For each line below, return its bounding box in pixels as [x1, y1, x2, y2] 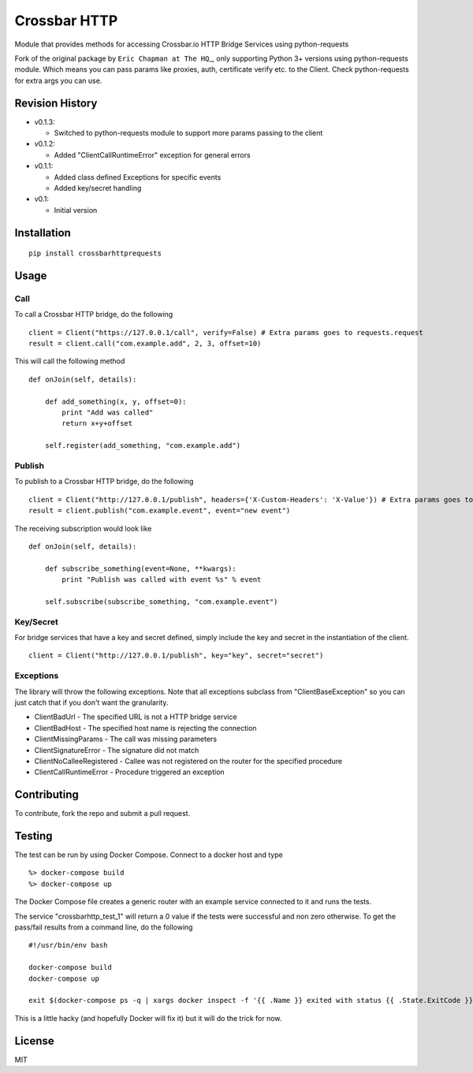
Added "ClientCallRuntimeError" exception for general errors [54, 150, 251, 159]
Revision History [14, 96, 98, 110]
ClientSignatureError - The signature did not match [34, 745, 199, 754]
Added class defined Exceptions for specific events [54, 172, 222, 181]
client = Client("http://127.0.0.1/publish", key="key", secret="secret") [28, 651, 324, 660]
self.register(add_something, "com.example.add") [44, 441, 240, 450]
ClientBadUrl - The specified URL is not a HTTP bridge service [34, 712, 237, 721]
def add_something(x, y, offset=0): [44, 397, 187, 406]
